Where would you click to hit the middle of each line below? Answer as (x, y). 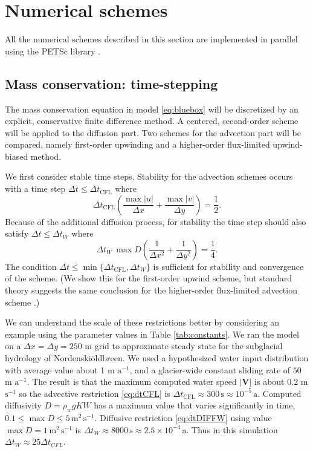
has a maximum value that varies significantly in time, (195, 405)
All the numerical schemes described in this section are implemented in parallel (151, 39)
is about (269, 382)
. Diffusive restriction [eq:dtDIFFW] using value (183, 418)
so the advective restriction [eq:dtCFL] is (95, 393)
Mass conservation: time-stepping (111, 83)
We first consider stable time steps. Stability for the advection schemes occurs (149, 176)
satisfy (17, 233)
